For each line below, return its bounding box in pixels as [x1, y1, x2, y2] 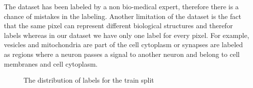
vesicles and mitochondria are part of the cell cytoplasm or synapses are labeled [4, 39, 243, 50]
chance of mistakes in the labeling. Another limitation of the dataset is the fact [4, 11, 241, 21]
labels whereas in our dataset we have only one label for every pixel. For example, [4, 30, 250, 40]
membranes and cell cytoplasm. [4, 58, 98, 69]
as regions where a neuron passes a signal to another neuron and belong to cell [4, 49, 240, 59]
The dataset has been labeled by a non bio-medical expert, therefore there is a [4, 1, 239, 11]
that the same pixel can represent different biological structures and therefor [4, 20, 233, 31]
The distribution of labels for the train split [23, 75, 154, 85]
